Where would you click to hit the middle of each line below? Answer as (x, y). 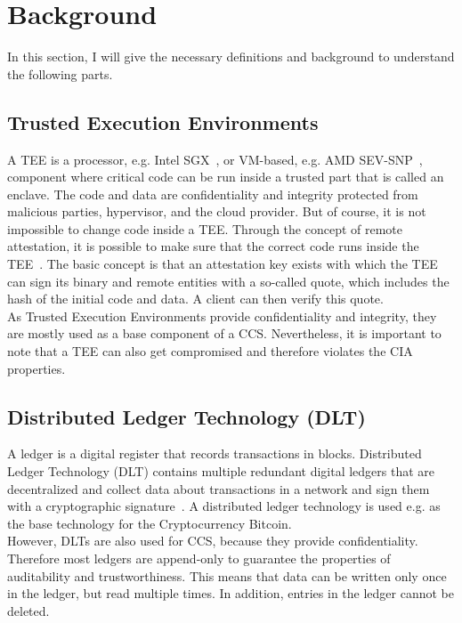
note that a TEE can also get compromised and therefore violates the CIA (210, 351)
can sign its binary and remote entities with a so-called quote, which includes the (228, 281)
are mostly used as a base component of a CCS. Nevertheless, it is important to (224, 333)
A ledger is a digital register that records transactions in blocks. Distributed (215, 453)
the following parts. (60, 73)
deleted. (28, 610)
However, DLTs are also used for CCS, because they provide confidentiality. (213, 541)
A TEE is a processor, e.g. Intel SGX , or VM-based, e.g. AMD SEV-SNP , (215, 159)
